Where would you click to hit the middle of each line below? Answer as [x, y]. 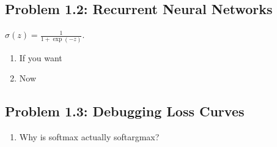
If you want [41, 57]
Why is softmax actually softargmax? [89, 136]
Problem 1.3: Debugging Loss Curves [125, 111]
